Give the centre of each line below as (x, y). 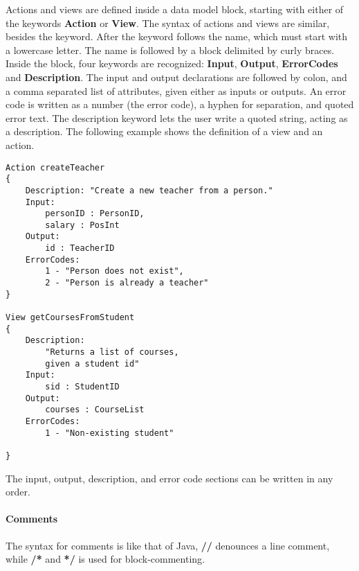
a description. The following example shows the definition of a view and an (164, 131)
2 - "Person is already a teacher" (127, 283)
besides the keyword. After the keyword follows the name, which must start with (177, 36)
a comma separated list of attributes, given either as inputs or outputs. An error (176, 90)
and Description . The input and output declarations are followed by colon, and (176, 77)
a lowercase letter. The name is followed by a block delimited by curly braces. (170, 50)
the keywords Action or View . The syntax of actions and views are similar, (168, 23)
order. (18, 492)
